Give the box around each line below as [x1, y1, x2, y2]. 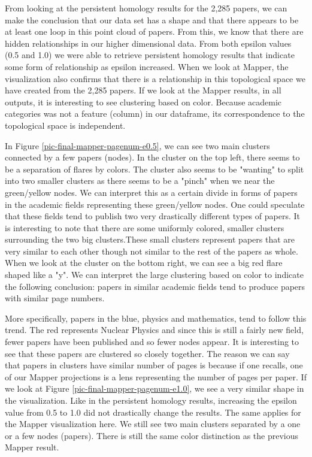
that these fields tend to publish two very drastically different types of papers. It [5, 210, 300, 222]
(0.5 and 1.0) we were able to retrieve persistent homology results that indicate [5, 49, 295, 61]
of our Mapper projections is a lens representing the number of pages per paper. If [5, 370, 307, 383]
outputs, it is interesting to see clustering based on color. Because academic [5, 95, 282, 108]
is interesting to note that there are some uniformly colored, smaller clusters [5, 221, 284, 234]
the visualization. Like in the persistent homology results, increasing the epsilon [5, 394, 297, 406]
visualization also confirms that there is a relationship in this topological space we [5, 72, 305, 84]
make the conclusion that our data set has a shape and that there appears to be [5, 13, 299, 26]
